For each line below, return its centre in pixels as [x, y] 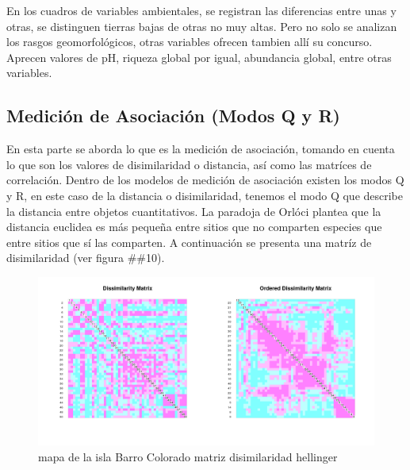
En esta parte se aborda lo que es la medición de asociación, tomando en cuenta [201, 149]
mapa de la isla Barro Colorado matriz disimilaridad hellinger [188, 456]
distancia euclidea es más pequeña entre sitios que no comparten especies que [194, 227]
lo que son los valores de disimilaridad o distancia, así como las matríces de [189, 164]
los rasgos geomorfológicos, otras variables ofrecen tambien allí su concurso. [190, 42]
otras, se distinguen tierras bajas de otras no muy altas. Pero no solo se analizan [202, 26]
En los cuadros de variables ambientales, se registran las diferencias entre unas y [201, 10]
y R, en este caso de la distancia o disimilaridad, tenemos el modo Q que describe [205, 195]
